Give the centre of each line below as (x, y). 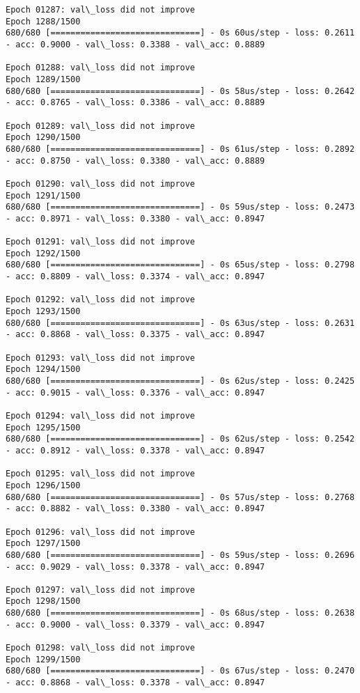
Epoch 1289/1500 (43, 79)
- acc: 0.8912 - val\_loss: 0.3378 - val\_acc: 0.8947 (135, 450)
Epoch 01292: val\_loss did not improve (101, 300)
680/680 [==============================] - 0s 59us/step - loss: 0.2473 (180, 207)
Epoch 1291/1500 (43, 195)
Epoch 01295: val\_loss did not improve (101, 474)
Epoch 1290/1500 (43, 138)
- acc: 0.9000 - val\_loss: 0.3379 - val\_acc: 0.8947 (135, 624)
